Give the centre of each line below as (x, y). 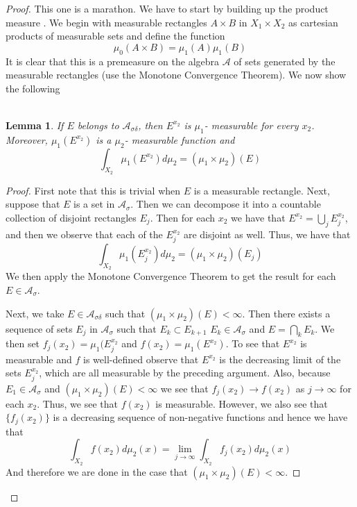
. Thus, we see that (77, 403)
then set (23, 343)
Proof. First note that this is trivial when (93, 190)
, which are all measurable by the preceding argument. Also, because (185, 373)
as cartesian (313, 22)
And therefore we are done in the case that (97, 471)
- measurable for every (251, 125)
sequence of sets (39, 328)
